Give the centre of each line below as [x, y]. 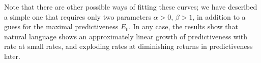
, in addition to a [219, 16]
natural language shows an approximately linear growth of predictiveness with [126, 36]
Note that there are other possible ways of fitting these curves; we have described [131, 7]
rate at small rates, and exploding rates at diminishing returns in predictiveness [128, 46]
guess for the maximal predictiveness [61, 26]
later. [12, 56]
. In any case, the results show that [184, 26]
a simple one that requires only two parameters [78, 16]
